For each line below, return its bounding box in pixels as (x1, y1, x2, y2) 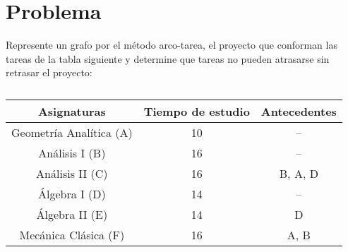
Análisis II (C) (36, 164, 108, 181)
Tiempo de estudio (143, 102, 250, 119)
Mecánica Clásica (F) (19, 226, 125, 243)
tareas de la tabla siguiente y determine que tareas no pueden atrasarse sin (6, 51, 330, 66)
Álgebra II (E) (36, 205, 108, 222)
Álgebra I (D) (37, 185, 106, 202)
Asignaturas (37, 102, 106, 119)
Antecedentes (260, 102, 337, 119)
